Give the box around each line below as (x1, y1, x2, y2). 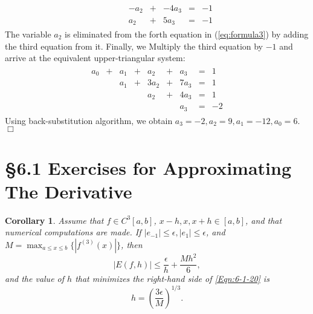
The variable (5, 28, 51, 40)
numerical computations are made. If (5, 226, 141, 238)
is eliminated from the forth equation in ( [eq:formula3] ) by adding (65, 28, 309, 40)
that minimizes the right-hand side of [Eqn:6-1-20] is (75, 272, 269, 285)
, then (121, 238, 143, 250)
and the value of (5, 272, 65, 285)
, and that (245, 214, 282, 226)
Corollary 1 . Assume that (5, 214, 104, 226)
